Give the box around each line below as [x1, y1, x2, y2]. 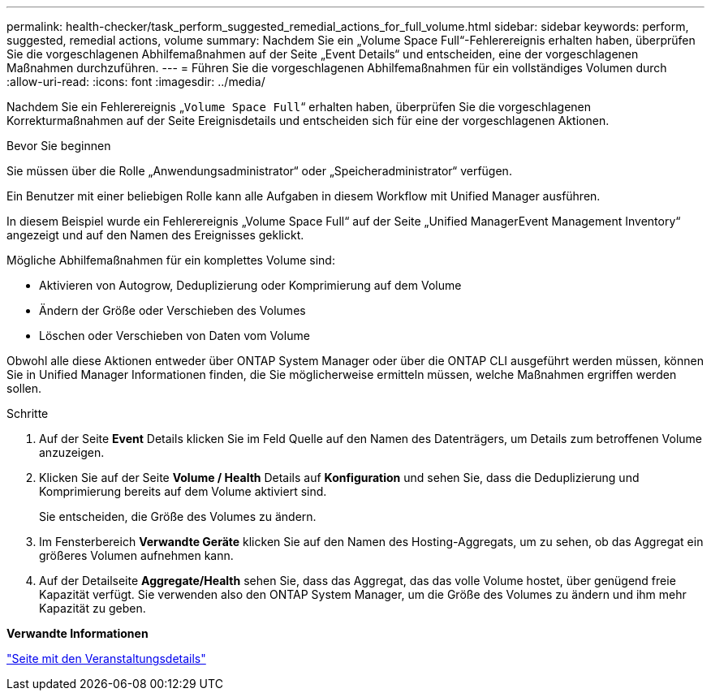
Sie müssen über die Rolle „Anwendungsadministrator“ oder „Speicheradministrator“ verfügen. [6, 164, 512, 178]
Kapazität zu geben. [39, 601, 146, 615]
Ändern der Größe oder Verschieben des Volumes [39, 303, 306, 317]
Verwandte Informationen [6, 626, 149, 640]
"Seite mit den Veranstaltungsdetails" [6, 652, 206, 665]
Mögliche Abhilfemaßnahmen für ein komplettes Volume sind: [6, 253, 335, 267]
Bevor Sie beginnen [6, 139, 111, 153]
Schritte [6, 407, 49, 420]
